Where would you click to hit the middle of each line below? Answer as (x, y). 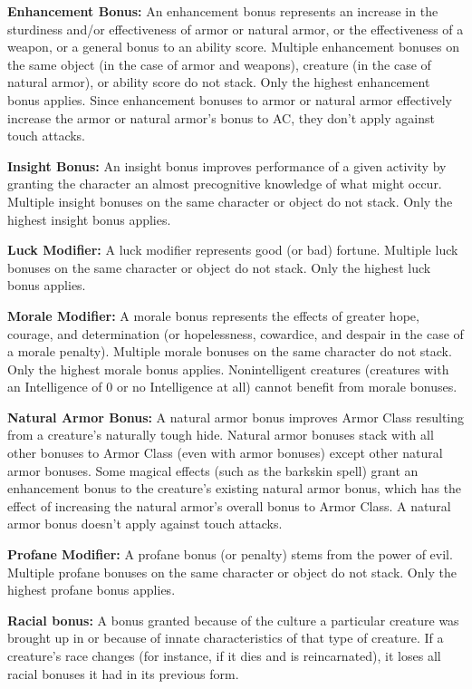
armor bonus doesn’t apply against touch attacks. (145, 524)
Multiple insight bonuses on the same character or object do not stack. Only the (230, 201)
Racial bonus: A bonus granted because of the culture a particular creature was (233, 620)
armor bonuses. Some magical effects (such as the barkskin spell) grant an (213, 470)
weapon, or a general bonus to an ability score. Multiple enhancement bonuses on (233, 47)
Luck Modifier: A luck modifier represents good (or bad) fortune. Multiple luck (233, 250)
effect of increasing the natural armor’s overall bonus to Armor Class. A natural (229, 505)
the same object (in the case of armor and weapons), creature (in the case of (219, 64)
